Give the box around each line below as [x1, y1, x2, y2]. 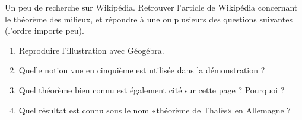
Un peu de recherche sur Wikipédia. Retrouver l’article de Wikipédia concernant [5, 1, 298, 13]
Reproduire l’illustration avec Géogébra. [18, 44, 164, 56]
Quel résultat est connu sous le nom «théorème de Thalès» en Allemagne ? [18, 103, 291, 116]
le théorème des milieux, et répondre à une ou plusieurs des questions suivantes [5, 12, 293, 25]
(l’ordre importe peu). [5, 24, 84, 37]
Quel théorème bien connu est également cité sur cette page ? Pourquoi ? [18, 83, 285, 96]
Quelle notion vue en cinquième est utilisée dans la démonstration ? [18, 64, 265, 76]
